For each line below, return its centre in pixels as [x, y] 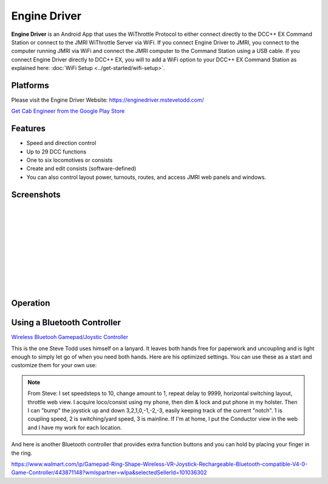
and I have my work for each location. [75, 427]
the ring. [22, 453]
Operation [31, 303]
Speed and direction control [61, 143]
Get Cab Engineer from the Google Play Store [68, 111]
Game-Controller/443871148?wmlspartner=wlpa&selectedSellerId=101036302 [109, 472]
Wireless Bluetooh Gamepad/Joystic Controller [70, 337]
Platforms [30, 85]
